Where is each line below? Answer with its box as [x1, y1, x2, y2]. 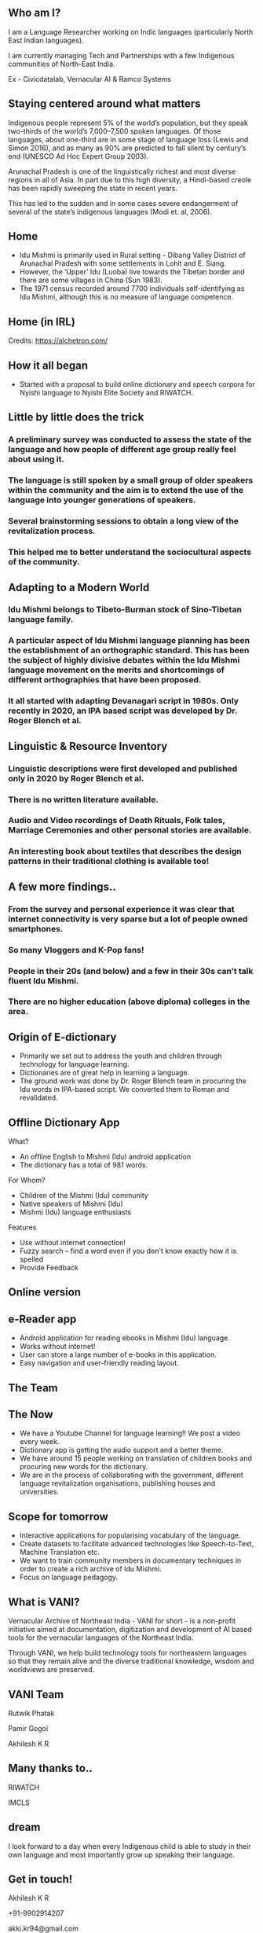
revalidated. [19, 1093, 58, 1103]
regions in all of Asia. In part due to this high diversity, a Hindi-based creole [8, 175, 252, 184]
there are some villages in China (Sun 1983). [19, 275, 163, 285]
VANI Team [8, 1688, 64, 1701]
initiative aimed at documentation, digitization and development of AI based [8, 1625, 253, 1634]
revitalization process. [8, 526, 96, 537]
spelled [19, 1255, 44, 1264]
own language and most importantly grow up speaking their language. [8, 1850, 236, 1859]
